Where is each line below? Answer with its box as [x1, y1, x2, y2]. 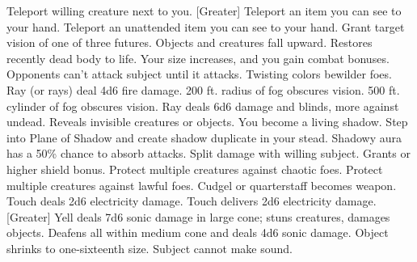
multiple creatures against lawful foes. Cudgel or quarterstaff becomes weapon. [6, 176, 397, 193]
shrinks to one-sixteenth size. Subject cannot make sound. [6, 239, 293, 256]
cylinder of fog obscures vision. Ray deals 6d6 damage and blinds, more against [6, 97, 399, 114]
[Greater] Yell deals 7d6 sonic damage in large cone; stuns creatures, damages [6, 208, 390, 225]
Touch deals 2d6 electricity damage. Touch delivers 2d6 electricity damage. [6, 192, 377, 209]
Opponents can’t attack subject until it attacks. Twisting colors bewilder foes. [6, 65, 392, 82]
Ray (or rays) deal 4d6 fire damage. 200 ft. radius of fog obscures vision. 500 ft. [6, 81, 400, 98]
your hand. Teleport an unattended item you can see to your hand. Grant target [6, 18, 405, 35]
